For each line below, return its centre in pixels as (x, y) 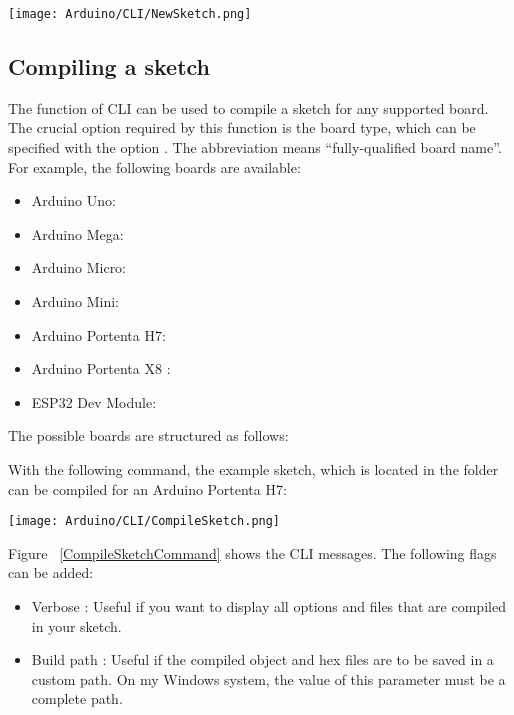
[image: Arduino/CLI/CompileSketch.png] (144, 521)
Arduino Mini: (75, 301)
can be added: (51, 572)
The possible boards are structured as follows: (148, 435)
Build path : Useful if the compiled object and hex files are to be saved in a (262, 659)
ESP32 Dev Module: (94, 401)
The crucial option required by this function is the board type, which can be (242, 127)
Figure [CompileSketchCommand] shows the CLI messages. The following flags (252, 552)
